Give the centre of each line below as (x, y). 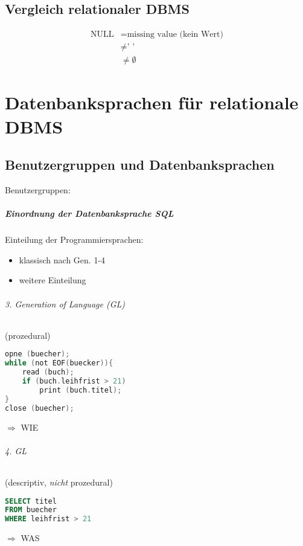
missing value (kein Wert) (175, 35)
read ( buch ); (48, 372)
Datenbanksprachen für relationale (152, 102)
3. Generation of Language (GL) (65, 304)
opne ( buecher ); (37, 354)
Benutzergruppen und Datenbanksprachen (140, 165)
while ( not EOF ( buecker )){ (59, 363)
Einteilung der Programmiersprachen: (74, 239)
